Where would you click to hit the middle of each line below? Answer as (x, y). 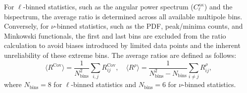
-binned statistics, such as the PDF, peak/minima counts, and (148, 26)
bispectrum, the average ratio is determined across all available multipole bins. (123, 16)
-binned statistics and (104, 84)
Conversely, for (26, 26)
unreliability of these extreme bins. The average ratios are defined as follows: (120, 55)
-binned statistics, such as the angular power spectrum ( (108, 6)
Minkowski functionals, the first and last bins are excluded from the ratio (115, 35)
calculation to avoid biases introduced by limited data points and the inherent (122, 45)
